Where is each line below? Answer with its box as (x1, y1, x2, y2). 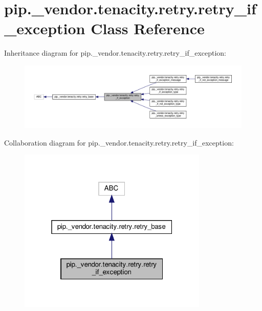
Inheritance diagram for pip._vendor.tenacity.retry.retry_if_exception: (4, 47, 227, 58)
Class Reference (91, 18, 205, 39)
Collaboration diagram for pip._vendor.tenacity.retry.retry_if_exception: (4, 137, 234, 148)
